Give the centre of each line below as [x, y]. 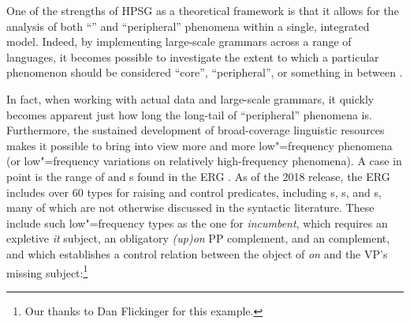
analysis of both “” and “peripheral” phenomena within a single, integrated [188, 26]
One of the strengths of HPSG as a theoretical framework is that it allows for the [203, 10]
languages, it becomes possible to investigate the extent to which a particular [193, 57]
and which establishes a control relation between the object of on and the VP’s [197, 253]
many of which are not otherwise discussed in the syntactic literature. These [190, 207]
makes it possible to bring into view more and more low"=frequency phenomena [199, 145]
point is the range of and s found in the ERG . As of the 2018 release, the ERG [198, 176]
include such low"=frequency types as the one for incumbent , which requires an [197, 222]
